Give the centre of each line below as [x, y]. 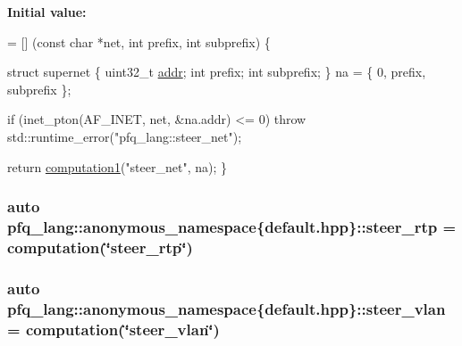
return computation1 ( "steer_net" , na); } [118, 166]
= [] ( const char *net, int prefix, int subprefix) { [139, 41]
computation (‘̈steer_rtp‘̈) [100, 247]
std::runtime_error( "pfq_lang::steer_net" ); [125, 136]
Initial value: [47, 12]
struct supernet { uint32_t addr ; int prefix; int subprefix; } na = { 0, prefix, [217, 72]
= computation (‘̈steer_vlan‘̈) [113, 329]
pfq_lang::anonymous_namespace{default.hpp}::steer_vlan [227, 308]
